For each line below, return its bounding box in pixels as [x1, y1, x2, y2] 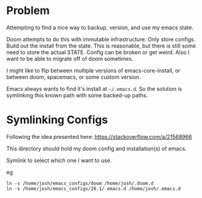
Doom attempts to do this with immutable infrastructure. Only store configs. [6, 35, 196, 43]
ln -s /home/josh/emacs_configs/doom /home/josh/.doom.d [6, 180, 154, 186]
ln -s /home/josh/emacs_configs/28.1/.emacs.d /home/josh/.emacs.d [6, 185, 181, 192]
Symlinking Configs [6, 113, 108, 127]
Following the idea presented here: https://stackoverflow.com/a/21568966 [6, 133, 192, 140]
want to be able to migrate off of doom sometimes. [6, 55, 134, 62]
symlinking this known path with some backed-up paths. [6, 91, 148, 99]
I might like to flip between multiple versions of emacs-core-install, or [6, 66, 181, 74]
